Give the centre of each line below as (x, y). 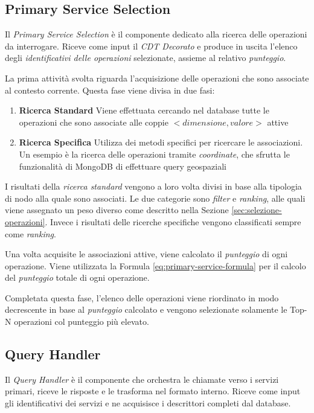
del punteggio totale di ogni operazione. (77, 277)
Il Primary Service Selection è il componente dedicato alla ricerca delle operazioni (156, 34)
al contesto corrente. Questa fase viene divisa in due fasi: (110, 90)
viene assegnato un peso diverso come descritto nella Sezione (117, 210)
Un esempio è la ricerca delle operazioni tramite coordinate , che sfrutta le (154, 154)
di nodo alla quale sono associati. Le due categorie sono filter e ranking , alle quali (155, 198)
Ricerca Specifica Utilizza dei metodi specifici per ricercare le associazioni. (161, 142)
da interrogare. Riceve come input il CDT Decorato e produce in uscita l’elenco (151, 46)
